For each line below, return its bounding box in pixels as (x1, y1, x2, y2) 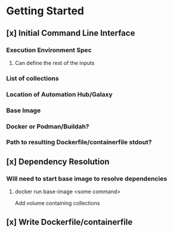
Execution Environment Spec (6, 46, 92, 54)
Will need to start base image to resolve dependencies (6, 174, 168, 182)
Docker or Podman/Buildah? (6, 122, 89, 131)
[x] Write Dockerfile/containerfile (6, 216, 133, 227)
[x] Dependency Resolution (6, 156, 110, 166)
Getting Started (6, 4, 85, 18)
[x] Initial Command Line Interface (6, 28, 135, 38)
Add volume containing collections (14, 200, 100, 207)
